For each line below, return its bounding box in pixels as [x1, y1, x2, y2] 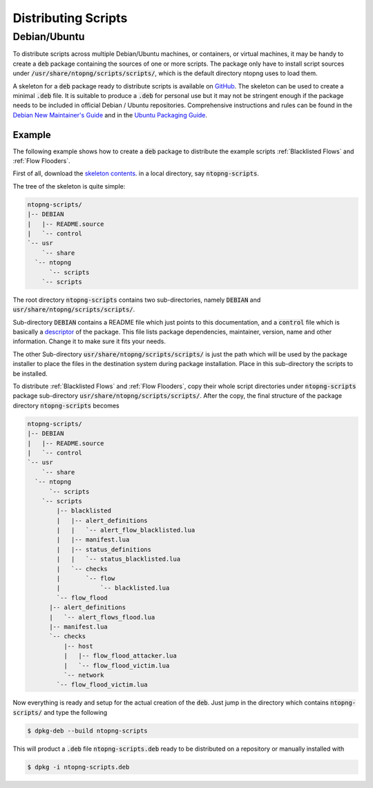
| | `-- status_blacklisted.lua [56, 555, 181, 563]
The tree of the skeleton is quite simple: [12, 182, 126, 190]
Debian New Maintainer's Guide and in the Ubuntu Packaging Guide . [12, 110, 207, 119]
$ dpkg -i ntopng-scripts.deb [27, 763, 130, 771]
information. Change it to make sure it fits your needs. [12, 337, 166, 345]
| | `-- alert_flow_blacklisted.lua [56, 526, 195, 535]
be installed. [12, 369, 48, 378]
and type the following [44, 708, 108, 716]
